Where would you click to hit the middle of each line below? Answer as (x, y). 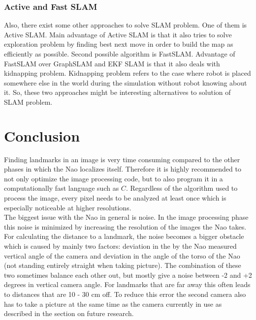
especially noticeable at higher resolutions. (68, 207)
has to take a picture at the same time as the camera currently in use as (113, 304)
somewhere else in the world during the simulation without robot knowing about (126, 82)
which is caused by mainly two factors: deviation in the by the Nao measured (120, 246)
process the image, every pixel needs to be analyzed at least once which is (115, 198)
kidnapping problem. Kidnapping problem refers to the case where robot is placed (128, 73)
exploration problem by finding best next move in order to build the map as (119, 44)
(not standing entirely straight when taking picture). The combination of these (123, 265)
